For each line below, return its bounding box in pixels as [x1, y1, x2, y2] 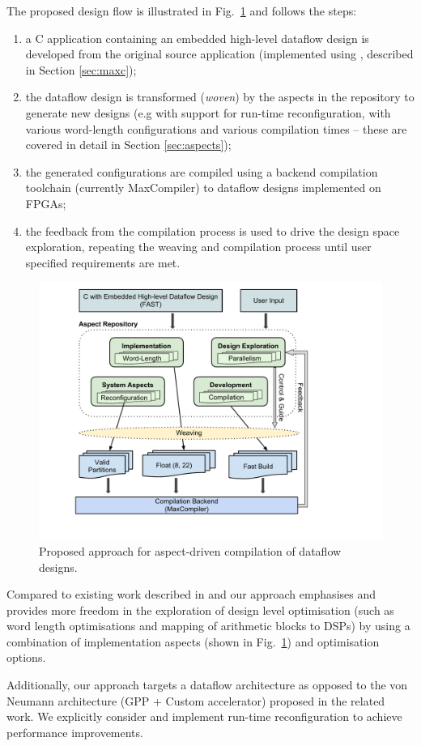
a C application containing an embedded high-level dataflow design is [25, 29, 369, 46]
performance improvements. [6, 723, 143, 740]
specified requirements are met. [25, 254, 181, 271]
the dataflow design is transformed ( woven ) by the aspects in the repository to [25, 88, 415, 105]
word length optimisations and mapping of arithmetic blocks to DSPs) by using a [6, 617, 410, 634]
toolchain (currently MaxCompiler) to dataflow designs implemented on [25, 179, 381, 196]
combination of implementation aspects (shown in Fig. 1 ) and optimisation [6, 633, 380, 650]
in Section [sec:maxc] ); [25, 61, 137, 78]
